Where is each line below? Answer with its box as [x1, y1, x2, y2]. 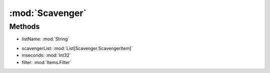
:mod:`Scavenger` [9, 7, 87, 18]
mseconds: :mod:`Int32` [21, 52, 71, 58]
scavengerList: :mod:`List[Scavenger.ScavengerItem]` [21, 45, 133, 51]
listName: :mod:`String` [21, 36, 69, 42]
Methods [9, 22, 40, 31]
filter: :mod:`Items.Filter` [21, 59, 71, 65]
